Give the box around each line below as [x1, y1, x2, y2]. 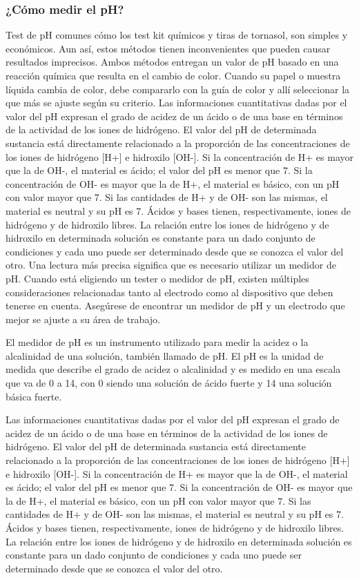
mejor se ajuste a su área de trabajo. [6, 311, 160, 326]
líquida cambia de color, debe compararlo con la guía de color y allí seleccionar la [6, 81, 350, 96]
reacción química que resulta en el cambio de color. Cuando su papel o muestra [6, 68, 341, 82]
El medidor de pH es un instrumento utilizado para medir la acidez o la [6, 335, 309, 349]
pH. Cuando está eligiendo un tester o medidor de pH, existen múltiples [6, 271, 309, 285]
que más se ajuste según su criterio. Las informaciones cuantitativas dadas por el [6, 95, 347, 110]
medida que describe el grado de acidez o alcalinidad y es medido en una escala [6, 362, 341, 376]
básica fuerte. [6, 389, 62, 403]
